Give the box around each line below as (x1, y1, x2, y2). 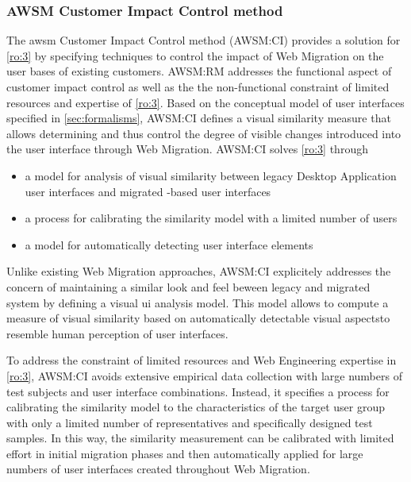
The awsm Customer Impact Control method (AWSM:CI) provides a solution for (6, 32, 401, 48)
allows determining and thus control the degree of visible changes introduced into (6, 125, 401, 141)
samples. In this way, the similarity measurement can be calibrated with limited (6, 430, 394, 446)
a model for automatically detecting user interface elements (25, 236, 313, 253)
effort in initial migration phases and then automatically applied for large (6, 445, 363, 461)
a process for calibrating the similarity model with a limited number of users (25, 210, 398, 226)
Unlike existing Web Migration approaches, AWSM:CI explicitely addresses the (6, 263, 391, 280)
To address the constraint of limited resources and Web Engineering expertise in (6, 352, 397, 368)
